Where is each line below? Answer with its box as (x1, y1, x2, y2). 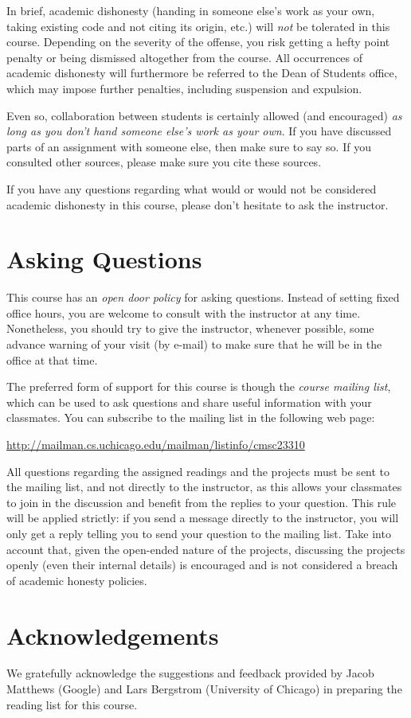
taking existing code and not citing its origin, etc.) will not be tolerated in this (6, 18, 390, 34)
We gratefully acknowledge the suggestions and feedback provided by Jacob (6, 665, 374, 681)
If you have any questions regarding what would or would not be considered (6, 180, 377, 197)
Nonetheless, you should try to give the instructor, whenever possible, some (6, 320, 374, 337)
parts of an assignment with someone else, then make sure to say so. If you (6, 138, 371, 154)
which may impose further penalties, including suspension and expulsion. (6, 80, 362, 96)
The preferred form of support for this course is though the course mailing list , (6, 378, 391, 395)
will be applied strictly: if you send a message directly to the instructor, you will (6, 509, 399, 526)
